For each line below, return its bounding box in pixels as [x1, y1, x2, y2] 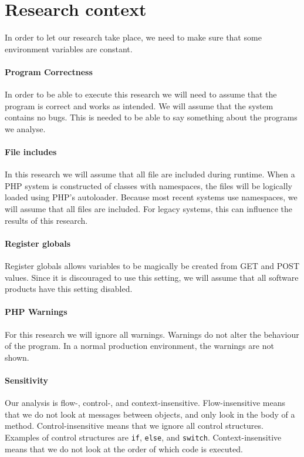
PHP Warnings [5, 305, 67, 318]
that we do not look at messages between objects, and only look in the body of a [5, 408, 295, 420]
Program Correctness [5, 65, 93, 78]
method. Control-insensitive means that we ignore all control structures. [5, 419, 264, 432]
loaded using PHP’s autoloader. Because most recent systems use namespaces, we [5, 191, 298, 203]
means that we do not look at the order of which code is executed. [5, 442, 243, 455]
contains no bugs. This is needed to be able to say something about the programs [5, 111, 298, 123]
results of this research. [5, 214, 88, 226]
